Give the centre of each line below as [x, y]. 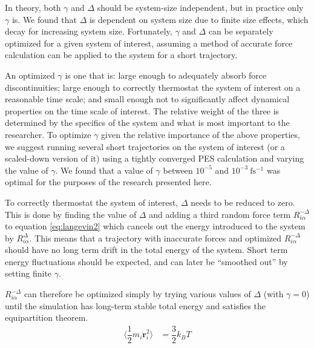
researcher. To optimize [48, 134]
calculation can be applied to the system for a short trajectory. [121, 55]
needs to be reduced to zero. [243, 202]
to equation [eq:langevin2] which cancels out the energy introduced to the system [155, 226]
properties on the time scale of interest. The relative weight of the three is [142, 110]
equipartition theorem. [47, 317]
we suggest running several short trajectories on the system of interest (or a [145, 146]
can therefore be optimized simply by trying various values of [137, 294]
